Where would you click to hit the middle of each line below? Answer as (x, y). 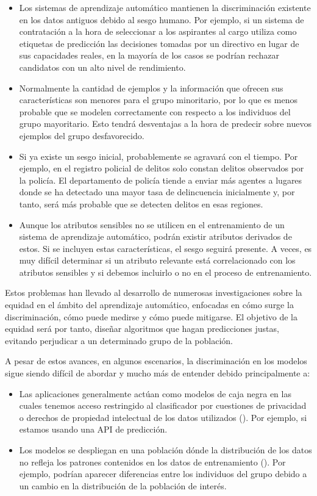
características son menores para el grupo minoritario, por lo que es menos (158, 100)
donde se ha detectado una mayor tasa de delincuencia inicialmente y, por (157, 192)
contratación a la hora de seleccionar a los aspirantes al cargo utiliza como (158, 31)
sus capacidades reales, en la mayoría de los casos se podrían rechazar (149, 55)
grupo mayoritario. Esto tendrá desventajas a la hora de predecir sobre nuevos (166, 124)
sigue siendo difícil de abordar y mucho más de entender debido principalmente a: (158, 373)
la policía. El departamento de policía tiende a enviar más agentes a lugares (161, 180)
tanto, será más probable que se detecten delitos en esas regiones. (141, 203)
